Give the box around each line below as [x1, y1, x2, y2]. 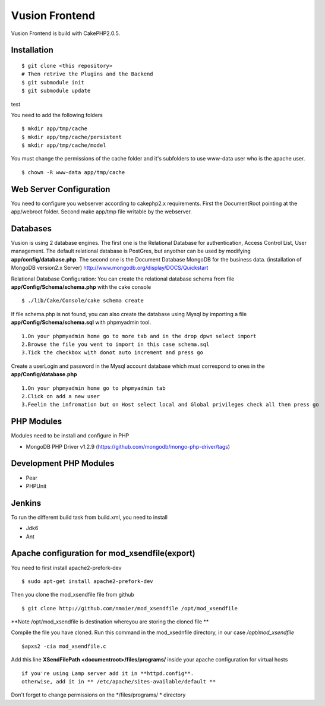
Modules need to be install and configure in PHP [11, 432, 130, 439]
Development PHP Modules [11, 458, 115, 469]
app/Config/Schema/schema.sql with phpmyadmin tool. [11, 319, 152, 326]
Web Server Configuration [11, 184, 111, 194]
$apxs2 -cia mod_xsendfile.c [21, 642, 106, 650]
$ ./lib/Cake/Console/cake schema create [21, 297, 144, 304]
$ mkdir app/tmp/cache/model [21, 142, 106, 149]
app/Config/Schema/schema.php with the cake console [11, 283, 152, 291]
